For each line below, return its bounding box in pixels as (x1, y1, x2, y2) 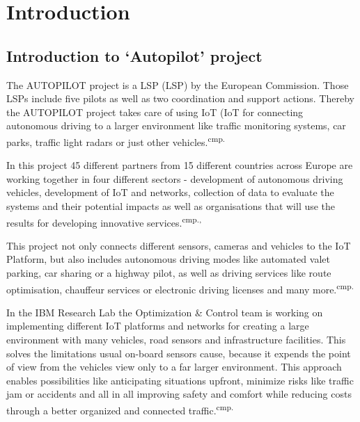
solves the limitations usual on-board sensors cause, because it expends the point (6, 346, 351, 360)
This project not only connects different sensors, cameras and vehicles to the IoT (6, 238, 351, 252)
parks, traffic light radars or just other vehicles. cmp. (6, 132, 226, 149)
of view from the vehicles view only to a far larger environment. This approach (6, 359, 342, 374)
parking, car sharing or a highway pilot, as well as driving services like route (6, 266, 331, 280)
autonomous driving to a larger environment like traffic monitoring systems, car (6, 118, 346, 133)
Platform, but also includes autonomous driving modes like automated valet (6, 252, 330, 266)
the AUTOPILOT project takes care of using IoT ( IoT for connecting (6, 104, 304, 119)
